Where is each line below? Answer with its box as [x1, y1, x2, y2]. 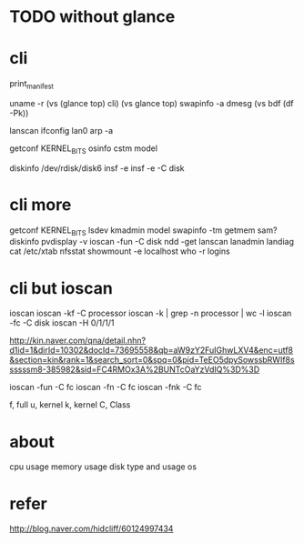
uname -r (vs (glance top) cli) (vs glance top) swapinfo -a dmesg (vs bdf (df [9, 97, 294, 108]
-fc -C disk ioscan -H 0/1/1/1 [9, 317, 115, 328]
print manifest [9, 78, 55, 91]
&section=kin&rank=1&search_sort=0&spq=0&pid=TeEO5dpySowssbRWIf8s [9, 355, 295, 366]
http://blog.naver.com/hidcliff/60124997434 [9, 523, 174, 534]
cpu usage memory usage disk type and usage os [9, 461, 198, 472]
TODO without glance [9, 6, 176, 27]
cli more [9, 194, 72, 215]
